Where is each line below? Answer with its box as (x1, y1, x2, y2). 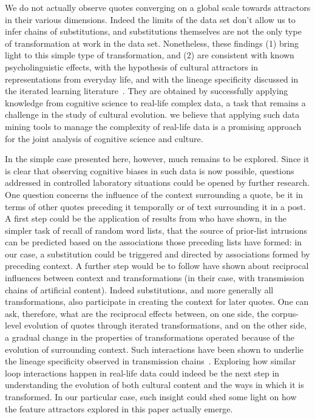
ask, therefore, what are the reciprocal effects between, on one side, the (5, 307, 269, 319)
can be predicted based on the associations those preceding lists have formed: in (5, 236, 302, 248)
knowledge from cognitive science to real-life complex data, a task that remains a (5, 96, 306, 109)
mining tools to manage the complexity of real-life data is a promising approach (5, 120, 302, 132)
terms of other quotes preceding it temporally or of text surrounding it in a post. (5, 200, 306, 213)
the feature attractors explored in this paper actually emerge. (5, 402, 233, 415)
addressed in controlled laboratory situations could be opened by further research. (5, 176, 310, 189)
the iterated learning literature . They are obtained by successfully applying (5, 84, 288, 97)
